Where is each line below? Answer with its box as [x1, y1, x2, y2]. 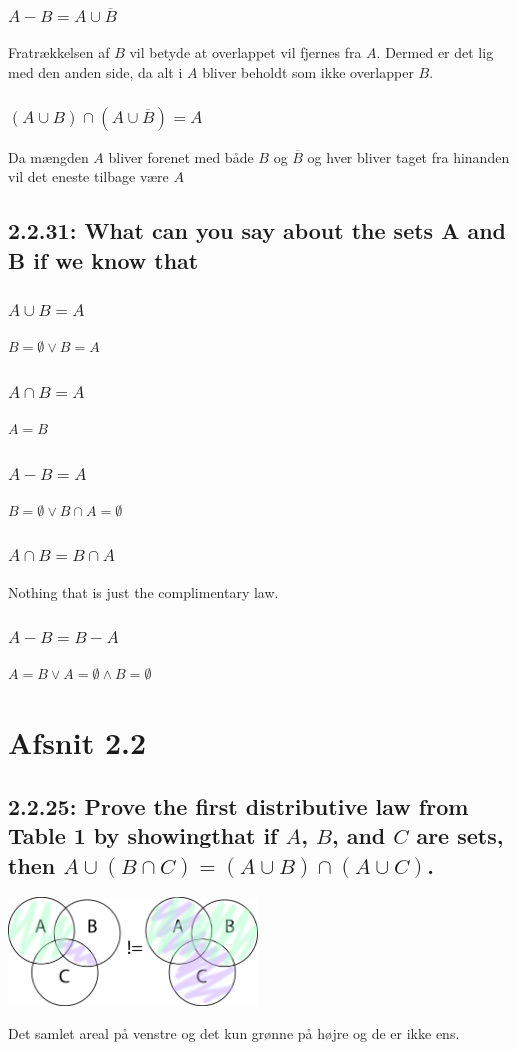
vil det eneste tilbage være [8, 166, 169, 187]
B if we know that [8, 244, 199, 275]
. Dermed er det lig [376, 42, 494, 63]
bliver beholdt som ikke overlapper [202, 61, 414, 82]
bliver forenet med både [108, 146, 254, 167]
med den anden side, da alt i [8, 61, 183, 82]
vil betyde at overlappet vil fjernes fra [129, 42, 362, 63]
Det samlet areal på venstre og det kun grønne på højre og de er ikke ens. [8, 1023, 460, 1044]
